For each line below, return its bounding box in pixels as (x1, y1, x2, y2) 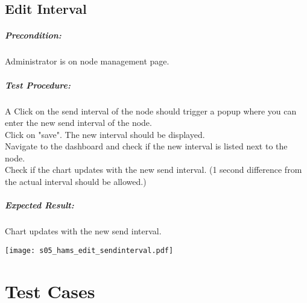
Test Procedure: (5, 78, 71, 91)
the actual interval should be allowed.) (5, 175, 147, 188)
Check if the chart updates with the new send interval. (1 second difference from (5, 163, 302, 176)
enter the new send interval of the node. (5, 116, 152, 129)
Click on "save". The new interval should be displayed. (5, 128, 205, 140)
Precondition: (5, 29, 62, 42)
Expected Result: (5, 199, 74, 211)
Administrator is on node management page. (5, 55, 169, 67)
